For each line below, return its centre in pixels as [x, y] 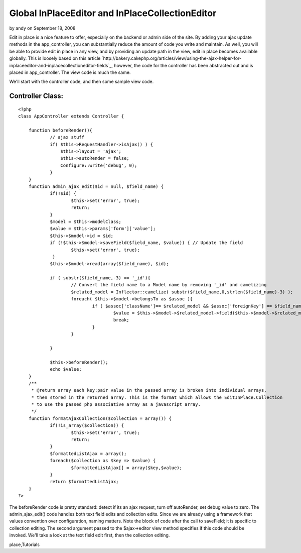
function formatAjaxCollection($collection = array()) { [100, 418]
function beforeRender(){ [60, 130]
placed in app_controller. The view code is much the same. [70, 72]
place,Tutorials [25, 544]
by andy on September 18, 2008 [42, 28]
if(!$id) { [63, 194]
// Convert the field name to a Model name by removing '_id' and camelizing [169, 285]
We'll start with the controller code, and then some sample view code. [82, 82]
